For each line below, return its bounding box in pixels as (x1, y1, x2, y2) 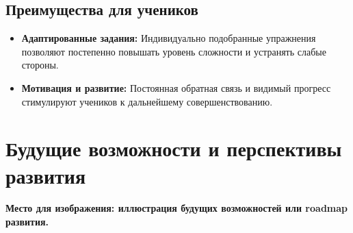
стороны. (21, 58, 59, 72)
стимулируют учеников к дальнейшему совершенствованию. (21, 94, 273, 108)
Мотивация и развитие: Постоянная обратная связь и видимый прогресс (21, 80, 331, 95)
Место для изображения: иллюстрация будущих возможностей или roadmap (5, 201, 348, 215)
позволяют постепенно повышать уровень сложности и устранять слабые (21, 44, 326, 58)
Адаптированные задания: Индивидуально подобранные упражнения (21, 31, 316, 45)
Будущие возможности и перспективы (5, 134, 342, 162)
